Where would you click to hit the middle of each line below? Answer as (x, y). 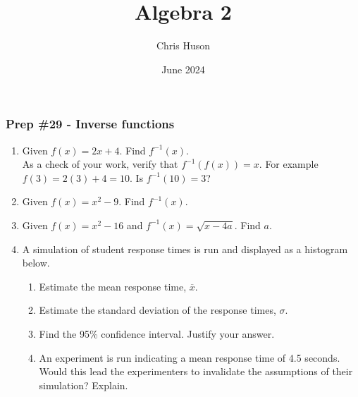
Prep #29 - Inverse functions (90, 124)
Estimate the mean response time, (113, 286)
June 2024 (183, 69)
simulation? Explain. (84, 385)
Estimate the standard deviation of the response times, (158, 310)
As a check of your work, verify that (100, 164)
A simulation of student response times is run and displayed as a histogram (185, 249)
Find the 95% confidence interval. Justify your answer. (157, 333)
